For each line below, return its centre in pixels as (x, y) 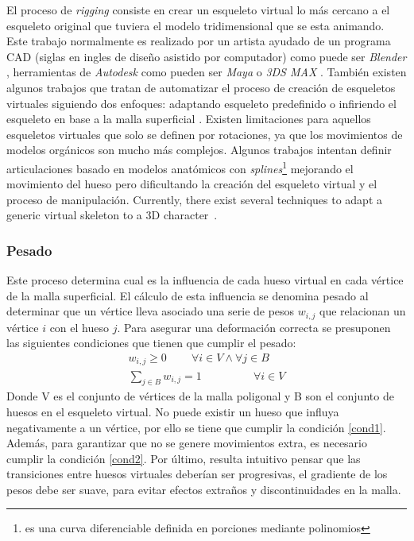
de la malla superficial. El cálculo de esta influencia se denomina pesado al (188, 295)
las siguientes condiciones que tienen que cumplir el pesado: (151, 343)
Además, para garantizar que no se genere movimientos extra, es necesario (187, 443)
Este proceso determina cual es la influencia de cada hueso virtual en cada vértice (205, 280)
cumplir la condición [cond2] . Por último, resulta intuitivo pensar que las (184, 458)
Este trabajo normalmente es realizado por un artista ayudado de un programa (199, 41)
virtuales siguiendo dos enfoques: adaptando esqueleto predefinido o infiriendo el (201, 103)
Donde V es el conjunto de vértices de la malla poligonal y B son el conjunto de (200, 396)
